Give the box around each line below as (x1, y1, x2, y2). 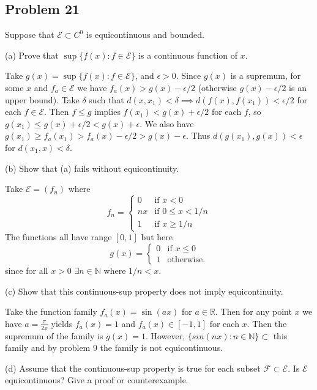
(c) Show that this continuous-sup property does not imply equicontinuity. (5, 284, 283, 297)
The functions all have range (5, 230, 112, 243)
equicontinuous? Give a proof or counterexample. (5, 373, 188, 386)
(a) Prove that (5, 48, 59, 61)
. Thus (185, 129, 211, 142)
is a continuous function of (138, 48, 238, 61)
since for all (5, 263, 48, 276)
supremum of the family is (5, 329, 103, 342)
